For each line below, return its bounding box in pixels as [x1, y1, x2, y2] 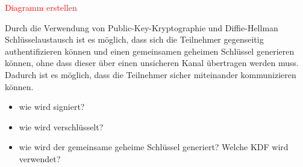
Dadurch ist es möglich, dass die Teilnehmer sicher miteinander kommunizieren [5, 68, 296, 80]
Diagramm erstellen [5, 1, 77, 13]
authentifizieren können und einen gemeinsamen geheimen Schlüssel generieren [5, 44, 295, 57]
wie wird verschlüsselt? [19, 120, 104, 133]
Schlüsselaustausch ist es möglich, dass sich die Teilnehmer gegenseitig [5, 33, 264, 46]
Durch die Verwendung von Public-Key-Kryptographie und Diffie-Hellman [5, 21, 278, 34]
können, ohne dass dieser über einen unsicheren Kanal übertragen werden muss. [5, 56, 299, 69]
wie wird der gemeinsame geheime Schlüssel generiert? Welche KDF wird [19, 141, 289, 153]
